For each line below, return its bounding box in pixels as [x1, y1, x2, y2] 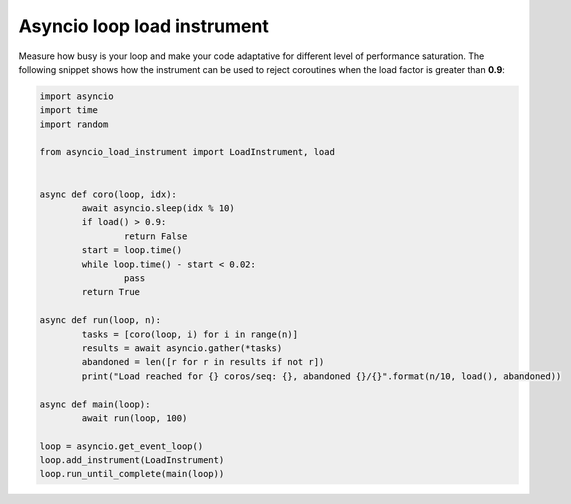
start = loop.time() [81, 245, 183, 256]
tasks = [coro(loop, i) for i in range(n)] [81, 328, 299, 340]
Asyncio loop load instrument [18, 15, 269, 37]
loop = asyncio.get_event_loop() [39, 440, 204, 452]
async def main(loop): [39, 398, 151, 410]
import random [39, 118, 109, 130]
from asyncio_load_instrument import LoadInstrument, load [39, 146, 335, 158]
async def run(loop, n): [39, 315, 162, 326]
